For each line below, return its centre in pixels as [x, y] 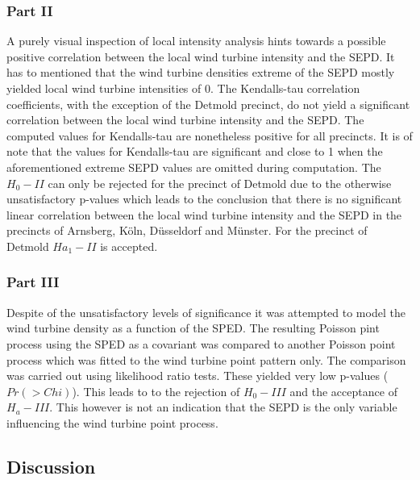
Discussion [51, 466]
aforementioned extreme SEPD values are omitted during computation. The [194, 167]
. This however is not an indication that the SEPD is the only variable [223, 407]
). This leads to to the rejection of [156, 391]
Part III [33, 282]
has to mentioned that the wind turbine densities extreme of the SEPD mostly [201, 72]
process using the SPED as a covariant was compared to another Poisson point [201, 343]
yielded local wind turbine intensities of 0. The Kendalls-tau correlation [183, 88]
